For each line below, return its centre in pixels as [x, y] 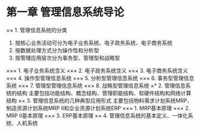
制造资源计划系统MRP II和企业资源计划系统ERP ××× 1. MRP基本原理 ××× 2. [98, 108]
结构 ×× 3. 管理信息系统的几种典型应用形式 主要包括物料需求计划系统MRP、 [99, 100]
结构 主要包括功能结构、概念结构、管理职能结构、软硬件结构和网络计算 [104, 93]
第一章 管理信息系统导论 [65, 12]
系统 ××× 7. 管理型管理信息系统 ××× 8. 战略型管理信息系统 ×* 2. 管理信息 [96, 85]
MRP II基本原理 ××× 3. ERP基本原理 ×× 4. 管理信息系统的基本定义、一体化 [97, 115]
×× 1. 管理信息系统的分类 [37, 30]
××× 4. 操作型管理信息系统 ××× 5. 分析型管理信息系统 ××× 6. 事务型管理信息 [100, 78]
